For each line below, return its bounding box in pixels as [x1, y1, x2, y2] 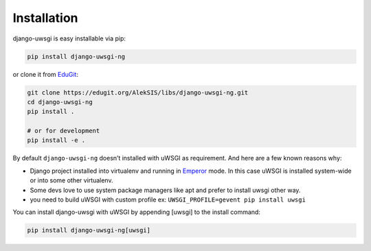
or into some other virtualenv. [30, 176, 113, 184]
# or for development [27, 127, 100, 135]
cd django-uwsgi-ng [27, 98, 93, 106]
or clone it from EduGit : [12, 70, 79, 78]
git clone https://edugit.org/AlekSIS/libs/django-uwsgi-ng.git [27, 88, 249, 96]
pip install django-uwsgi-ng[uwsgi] [27, 226, 151, 235]
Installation [12, 10, 78, 25]
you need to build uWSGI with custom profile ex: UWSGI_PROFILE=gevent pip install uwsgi [30, 195, 306, 204]
